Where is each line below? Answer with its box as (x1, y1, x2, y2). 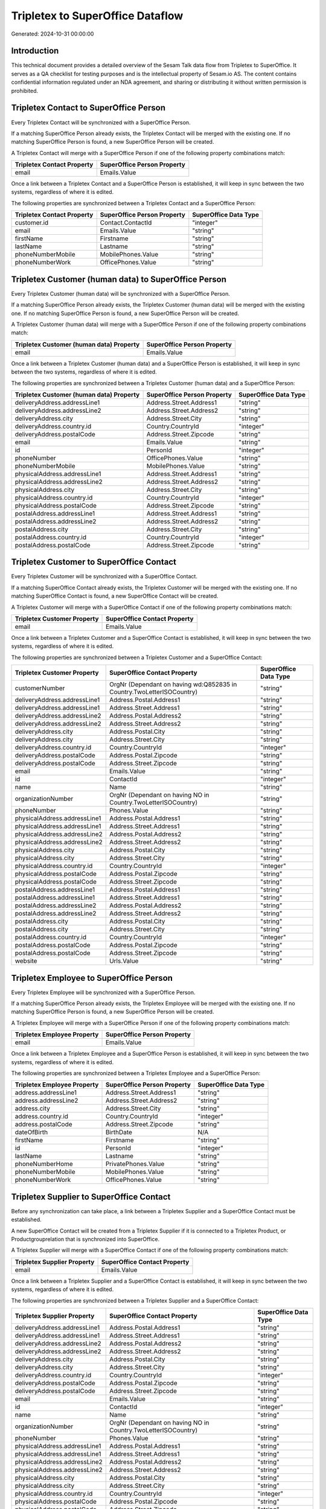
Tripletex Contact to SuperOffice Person (11, 103, 166, 113)
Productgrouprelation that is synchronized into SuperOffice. (11, 1236, 160, 1243)
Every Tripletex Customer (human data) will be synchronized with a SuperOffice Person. (11, 290, 231, 297)
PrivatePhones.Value (105, 1160, 165, 1168)
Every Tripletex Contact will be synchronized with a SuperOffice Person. (11, 118, 191, 126)
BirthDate (105, 1128, 133, 1137)
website (14, 957, 37, 965)
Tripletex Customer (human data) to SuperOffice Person (11, 274, 226, 284)
